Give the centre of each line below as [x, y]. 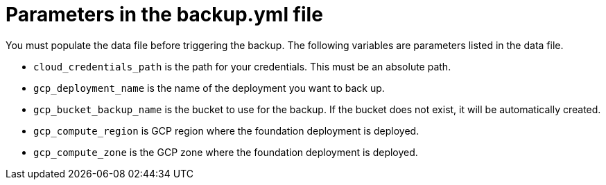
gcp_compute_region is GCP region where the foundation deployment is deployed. [226, 130]
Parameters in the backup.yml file [164, 14]
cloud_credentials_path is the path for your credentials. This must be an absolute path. [242, 66]
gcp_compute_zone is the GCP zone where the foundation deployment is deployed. [226, 152]
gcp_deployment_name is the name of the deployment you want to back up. [209, 88]
